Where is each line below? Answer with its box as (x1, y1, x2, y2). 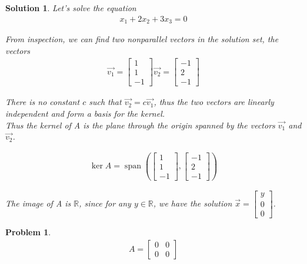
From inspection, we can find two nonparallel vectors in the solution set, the (5, 33, 279, 45)
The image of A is (5, 197, 71, 209)
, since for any (79, 197, 131, 209)
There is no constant (5, 96, 80, 108)
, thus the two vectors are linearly (153, 96, 274, 108)
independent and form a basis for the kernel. (5, 107, 165, 119)
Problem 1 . (5, 226, 51, 238)
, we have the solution (153, 197, 232, 209)
